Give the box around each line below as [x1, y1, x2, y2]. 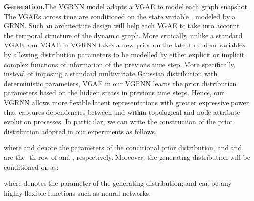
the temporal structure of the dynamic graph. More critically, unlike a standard [4, 30, 243, 40]
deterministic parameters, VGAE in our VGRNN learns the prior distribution [4, 78, 237, 88]
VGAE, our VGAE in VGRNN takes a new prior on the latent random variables [4, 40, 245, 50]
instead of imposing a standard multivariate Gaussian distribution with [4, 68, 218, 79]
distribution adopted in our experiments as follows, [4, 126, 157, 136]
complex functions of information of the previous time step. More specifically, [4, 59, 236, 69]
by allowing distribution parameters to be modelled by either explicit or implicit [4, 49, 245, 59]
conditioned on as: [4, 161, 59, 172]
